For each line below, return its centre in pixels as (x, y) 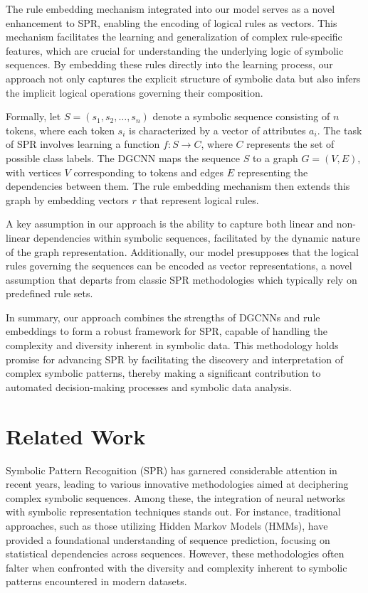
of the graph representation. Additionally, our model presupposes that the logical (183, 251)
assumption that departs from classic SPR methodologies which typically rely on (182, 279)
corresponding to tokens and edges (149, 172)
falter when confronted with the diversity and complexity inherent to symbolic (177, 567)
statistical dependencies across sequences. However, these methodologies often (175, 554)
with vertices (33, 172)
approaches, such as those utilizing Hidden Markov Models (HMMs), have (167, 525)
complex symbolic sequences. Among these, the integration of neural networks (175, 497)
